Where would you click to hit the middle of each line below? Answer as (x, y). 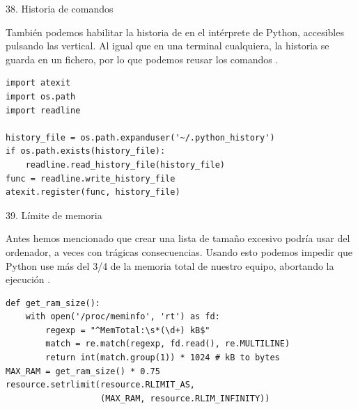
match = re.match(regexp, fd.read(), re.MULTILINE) (168, 344)
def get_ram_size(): (53, 303)
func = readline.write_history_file (91, 178)
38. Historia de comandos (60, 8)
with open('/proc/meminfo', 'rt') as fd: (123, 317)
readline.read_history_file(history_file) (125, 165)
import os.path (41, 96)
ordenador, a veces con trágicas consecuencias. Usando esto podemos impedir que (179, 251)
